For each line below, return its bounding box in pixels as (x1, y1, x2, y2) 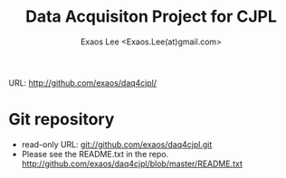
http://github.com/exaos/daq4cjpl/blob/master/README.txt (21, 158, 243, 169)
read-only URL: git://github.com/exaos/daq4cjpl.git (21, 138, 213, 150)
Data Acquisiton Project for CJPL (24, 6, 278, 27)
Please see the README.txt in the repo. (21, 148, 169, 159)
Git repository (8, 109, 115, 130)
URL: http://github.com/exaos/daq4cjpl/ (8, 77, 157, 88)
